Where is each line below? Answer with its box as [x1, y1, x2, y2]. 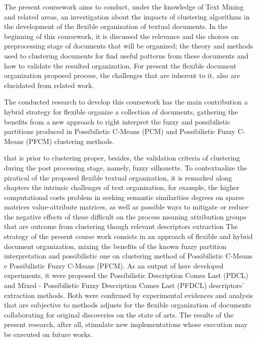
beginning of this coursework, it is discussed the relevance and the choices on [4, 30, 239, 41]
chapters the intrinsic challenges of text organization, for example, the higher [4, 182, 240, 192]
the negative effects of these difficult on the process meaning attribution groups [4, 211, 247, 221]
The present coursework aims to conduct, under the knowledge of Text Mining [4, 1, 244, 11]
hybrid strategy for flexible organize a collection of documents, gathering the [4, 106, 238, 116]
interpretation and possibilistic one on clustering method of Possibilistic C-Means [4, 250, 253, 261]
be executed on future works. [4, 329, 93, 339]
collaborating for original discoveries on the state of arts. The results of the [4, 309, 234, 319]
